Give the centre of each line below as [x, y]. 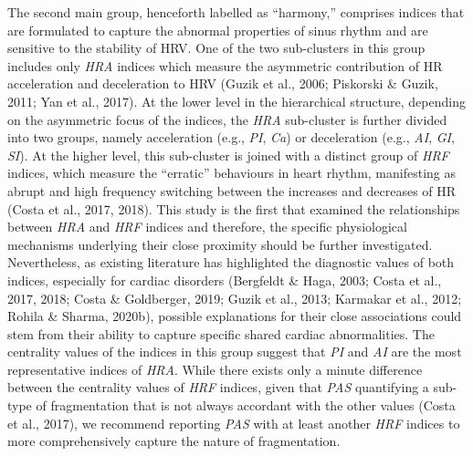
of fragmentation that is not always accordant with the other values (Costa [246, 405]
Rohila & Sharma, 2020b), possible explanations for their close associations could [235, 316]
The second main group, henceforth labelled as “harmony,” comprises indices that [236, 12]
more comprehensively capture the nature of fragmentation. [174, 441]
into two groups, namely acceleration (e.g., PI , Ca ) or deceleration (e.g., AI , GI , [231, 137]
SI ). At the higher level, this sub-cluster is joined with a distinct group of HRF [228, 155]
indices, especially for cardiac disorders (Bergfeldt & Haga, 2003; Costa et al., [225, 280]
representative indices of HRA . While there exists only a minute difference [215, 369]
